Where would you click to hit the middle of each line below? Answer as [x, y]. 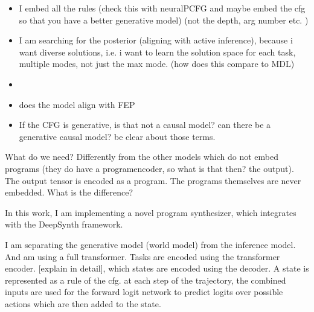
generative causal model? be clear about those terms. [117, 136]
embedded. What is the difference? [69, 192]
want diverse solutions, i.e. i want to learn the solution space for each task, [157, 52]
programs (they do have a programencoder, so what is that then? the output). [149, 168]
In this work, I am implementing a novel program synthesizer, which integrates [151, 212]
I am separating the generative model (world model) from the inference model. [150, 244]
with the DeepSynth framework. [64, 224]
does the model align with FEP [77, 104]
